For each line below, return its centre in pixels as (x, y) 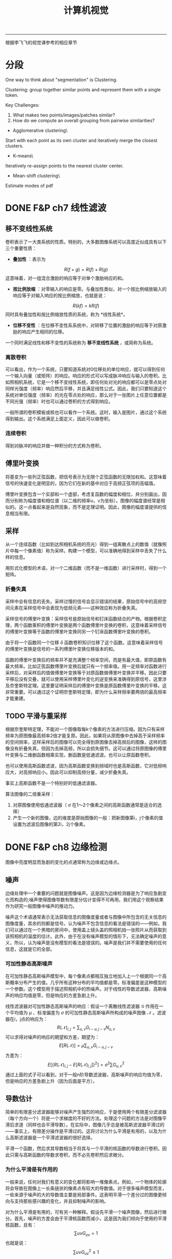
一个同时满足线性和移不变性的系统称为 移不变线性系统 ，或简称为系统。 (81, 343)
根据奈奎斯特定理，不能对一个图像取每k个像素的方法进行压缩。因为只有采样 (85, 729)
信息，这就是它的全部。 (30, 949)
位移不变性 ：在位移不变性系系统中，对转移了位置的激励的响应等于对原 (87, 325)
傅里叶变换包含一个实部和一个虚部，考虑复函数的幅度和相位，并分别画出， (84, 494)
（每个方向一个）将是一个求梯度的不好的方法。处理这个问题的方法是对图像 (84, 1118)
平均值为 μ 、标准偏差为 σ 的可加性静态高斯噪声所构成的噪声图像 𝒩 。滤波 (88, 1012)
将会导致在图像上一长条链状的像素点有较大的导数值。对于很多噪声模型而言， (86, 1188)
